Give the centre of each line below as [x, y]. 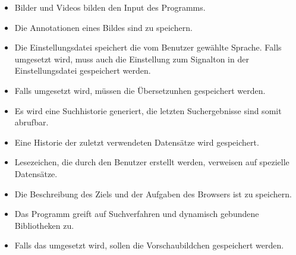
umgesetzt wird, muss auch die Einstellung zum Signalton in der [132, 59]
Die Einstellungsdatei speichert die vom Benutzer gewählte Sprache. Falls [148, 47]
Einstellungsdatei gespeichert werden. [83, 70]
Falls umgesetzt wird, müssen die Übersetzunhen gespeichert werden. [140, 90]
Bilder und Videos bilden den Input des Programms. [110, 7]
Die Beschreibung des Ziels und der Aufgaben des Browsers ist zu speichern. [153, 193]
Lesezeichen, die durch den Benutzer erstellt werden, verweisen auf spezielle [152, 162]
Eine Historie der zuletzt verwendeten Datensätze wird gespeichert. [137, 142]
